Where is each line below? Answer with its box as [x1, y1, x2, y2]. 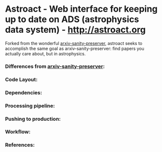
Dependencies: [5, 89, 43, 96]
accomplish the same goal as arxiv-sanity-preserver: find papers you [5, 45, 144, 51]
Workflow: [5, 129, 31, 135]
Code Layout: [5, 76, 38, 83]
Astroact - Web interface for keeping [5, 3, 158, 15]
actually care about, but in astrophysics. [5, 50, 86, 57]
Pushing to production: [5, 115, 61, 122]
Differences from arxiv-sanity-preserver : [5, 63, 105, 69]
